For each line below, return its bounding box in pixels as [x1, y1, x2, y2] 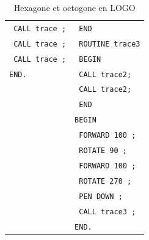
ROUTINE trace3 [79, 39, 140, 48]
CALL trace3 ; [79, 207, 136, 216]
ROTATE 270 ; [79, 176, 132, 186]
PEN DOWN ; [79, 192, 123, 201]
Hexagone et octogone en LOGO [13, 1, 136, 13]
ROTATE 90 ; [79, 146, 127, 156]
